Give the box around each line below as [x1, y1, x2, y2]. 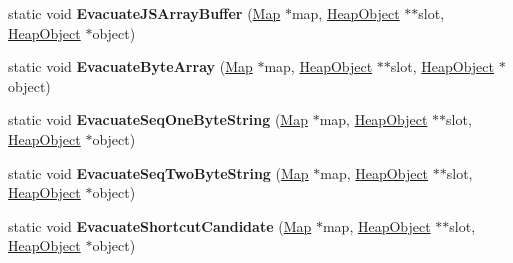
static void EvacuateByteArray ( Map [8, 56, 253, 77]
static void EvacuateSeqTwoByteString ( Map [8, 162, 309, 183]
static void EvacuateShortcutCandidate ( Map [8, 215, 312, 236]
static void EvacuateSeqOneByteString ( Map [8, 109, 308, 130]
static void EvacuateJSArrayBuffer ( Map [8, 3, 281, 23]
